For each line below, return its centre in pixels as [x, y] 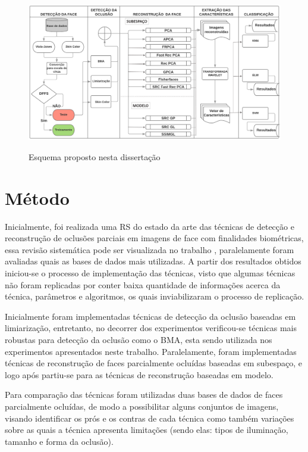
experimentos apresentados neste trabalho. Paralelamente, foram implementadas [151, 351]
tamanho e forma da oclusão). [59, 441]
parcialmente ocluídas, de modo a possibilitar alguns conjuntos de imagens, [142, 406]
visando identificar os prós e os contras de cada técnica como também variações [150, 418]
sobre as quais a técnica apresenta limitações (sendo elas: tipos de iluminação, [147, 430]
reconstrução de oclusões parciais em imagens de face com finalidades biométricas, [154, 238]
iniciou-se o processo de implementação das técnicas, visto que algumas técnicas [150, 273]
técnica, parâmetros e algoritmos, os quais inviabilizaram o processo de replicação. [155, 296]
